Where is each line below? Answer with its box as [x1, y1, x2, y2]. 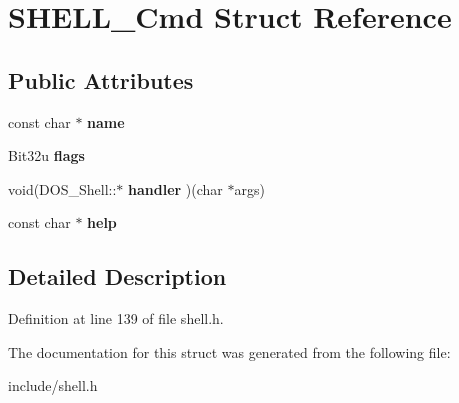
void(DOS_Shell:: [8, 178, 117, 199]
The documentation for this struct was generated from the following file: [8, 341, 451, 362]
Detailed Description [8, 261, 227, 292]
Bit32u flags [8, 145, 85, 166]
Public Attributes [8, 64, 194, 95]
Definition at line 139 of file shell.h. [8, 308, 224, 329]
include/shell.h [8, 375, 98, 396]
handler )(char [128, 178, 223, 199]
